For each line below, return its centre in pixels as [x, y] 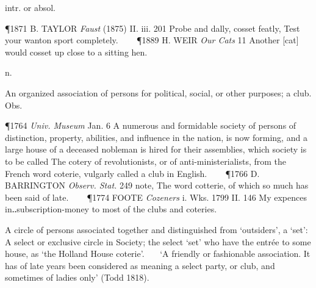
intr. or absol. [31, 7]
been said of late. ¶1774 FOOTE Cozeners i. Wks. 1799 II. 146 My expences [156, 197]
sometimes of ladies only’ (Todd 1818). [77, 277]
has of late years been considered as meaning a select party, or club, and [140, 265]
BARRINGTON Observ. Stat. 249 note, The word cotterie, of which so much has [157, 185]
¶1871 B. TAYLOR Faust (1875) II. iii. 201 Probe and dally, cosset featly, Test [153, 28]
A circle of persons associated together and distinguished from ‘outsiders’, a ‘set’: [156, 229]
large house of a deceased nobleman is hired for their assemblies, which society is [156, 149]
